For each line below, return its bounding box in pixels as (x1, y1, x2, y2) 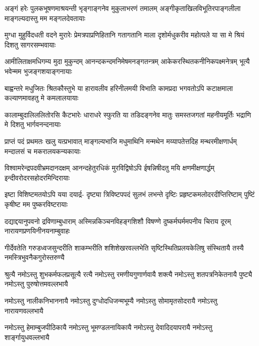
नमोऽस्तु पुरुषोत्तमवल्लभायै (4, 278, 68, 289)
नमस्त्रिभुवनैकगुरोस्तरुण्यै (4, 252, 64, 262)
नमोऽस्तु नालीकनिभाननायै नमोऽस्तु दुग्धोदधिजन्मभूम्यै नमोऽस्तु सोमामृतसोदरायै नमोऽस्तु (4, 295, 217, 306)
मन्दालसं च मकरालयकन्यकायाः (4, 145, 81, 156)
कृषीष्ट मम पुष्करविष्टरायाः (4, 198, 68, 209)
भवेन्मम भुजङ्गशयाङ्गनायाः (4, 65, 72, 76)
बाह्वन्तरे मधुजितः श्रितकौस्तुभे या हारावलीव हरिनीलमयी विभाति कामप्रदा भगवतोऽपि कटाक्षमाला (4, 82, 233, 93)
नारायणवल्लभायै (4, 305, 43, 315)
